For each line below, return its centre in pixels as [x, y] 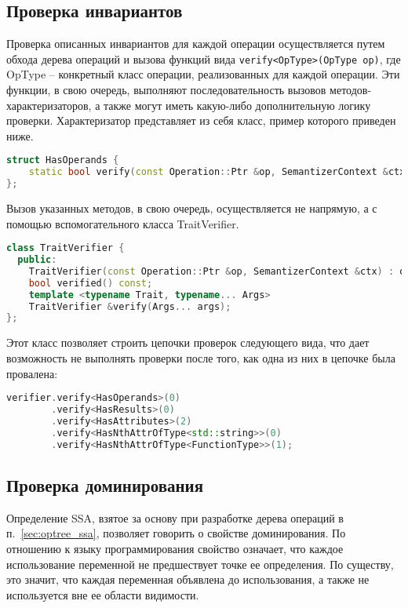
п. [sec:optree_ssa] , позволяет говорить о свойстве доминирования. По [176, 533]
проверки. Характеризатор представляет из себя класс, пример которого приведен [201, 120]
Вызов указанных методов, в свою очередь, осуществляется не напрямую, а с [192, 208]
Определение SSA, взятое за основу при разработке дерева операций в [175, 517]
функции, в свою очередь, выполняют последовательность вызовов [166, 90]
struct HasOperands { [63, 160]
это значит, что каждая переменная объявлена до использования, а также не [188, 579]
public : [37, 260]
